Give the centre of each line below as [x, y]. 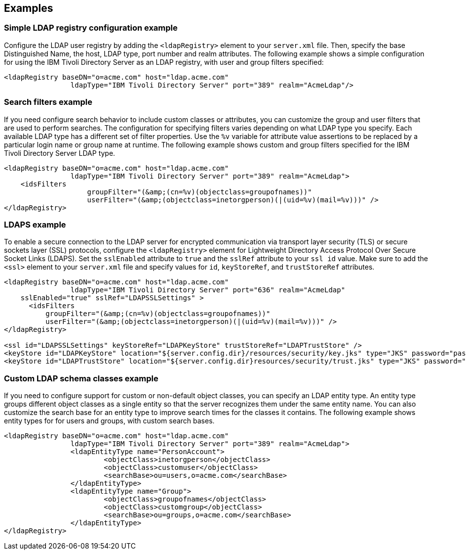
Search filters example [48, 102]
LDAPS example [35, 224]
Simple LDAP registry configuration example [91, 28]
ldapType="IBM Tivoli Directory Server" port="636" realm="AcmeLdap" [208, 290]
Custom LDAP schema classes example [81, 378]
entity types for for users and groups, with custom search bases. [109, 421]
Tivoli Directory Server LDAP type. [60, 153]
